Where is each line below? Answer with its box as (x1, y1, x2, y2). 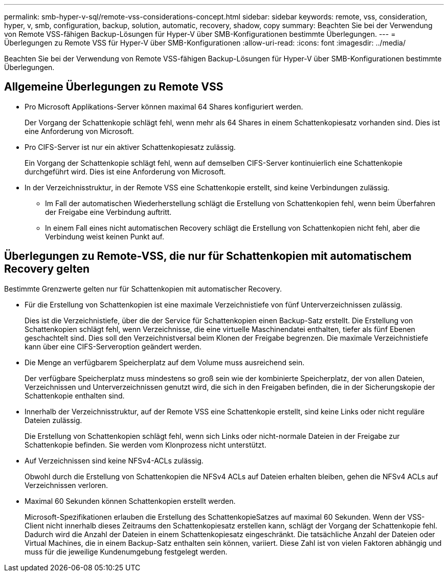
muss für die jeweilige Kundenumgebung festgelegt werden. (25, 547, 228, 556)
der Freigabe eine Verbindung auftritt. (45, 207, 172, 216)
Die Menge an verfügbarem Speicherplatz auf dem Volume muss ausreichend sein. (25, 358, 305, 367)
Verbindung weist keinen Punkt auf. (45, 232, 164, 241)
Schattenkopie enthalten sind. (25, 391, 125, 400)
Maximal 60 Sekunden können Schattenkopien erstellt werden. (25, 496, 236, 505)
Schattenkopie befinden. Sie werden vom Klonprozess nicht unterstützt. (25, 440, 266, 449)
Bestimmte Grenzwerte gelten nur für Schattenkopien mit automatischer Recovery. (4, 284, 282, 293)
